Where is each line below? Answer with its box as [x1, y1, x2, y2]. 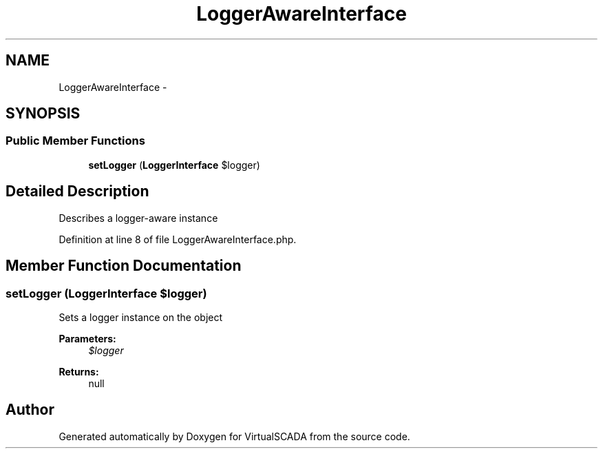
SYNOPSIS [6, 105, 81, 123]
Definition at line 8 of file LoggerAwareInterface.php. [59, 233, 297, 245]
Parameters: [59, 332, 116, 344]
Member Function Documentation [6, 257, 242, 275]
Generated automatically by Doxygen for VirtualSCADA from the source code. [59, 430, 410, 442]
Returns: [59, 365, 99, 378]
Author [6, 401, 54, 419]
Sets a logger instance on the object [59, 311, 223, 323]
